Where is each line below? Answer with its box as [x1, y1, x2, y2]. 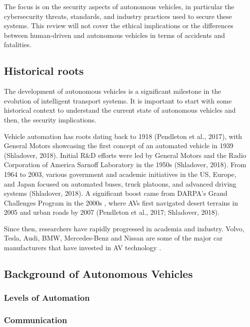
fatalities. [4, 39, 32, 50]
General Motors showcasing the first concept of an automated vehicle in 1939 [4, 140, 233, 151]
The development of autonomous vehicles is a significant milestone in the [4, 86, 221, 96]
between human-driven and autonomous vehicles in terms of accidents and [4, 30, 225, 40]
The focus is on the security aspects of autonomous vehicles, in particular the [4, 1, 234, 11]
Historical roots [4, 63, 84, 78]
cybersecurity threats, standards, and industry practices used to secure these [4, 11, 232, 21]
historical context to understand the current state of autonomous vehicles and [4, 105, 236, 115]
